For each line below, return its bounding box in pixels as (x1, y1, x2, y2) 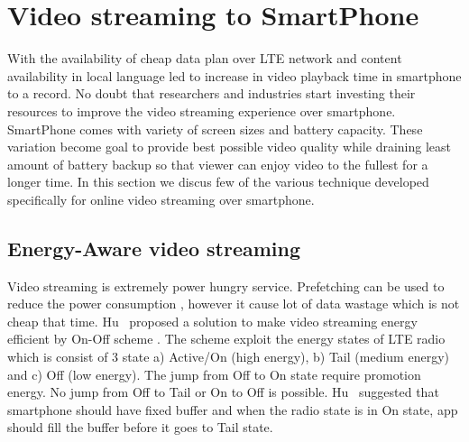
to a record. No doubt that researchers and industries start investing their (7, 84, 416, 103)
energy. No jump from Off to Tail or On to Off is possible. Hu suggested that (7, 382, 439, 401)
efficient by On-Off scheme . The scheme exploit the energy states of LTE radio (7, 329, 446, 348)
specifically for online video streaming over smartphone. (7, 189, 315, 208)
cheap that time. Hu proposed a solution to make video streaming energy (7, 311, 418, 330)
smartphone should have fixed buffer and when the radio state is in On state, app (7, 400, 458, 419)
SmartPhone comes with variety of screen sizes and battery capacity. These (7, 119, 423, 138)
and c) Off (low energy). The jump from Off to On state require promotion (7, 364, 421, 383)
